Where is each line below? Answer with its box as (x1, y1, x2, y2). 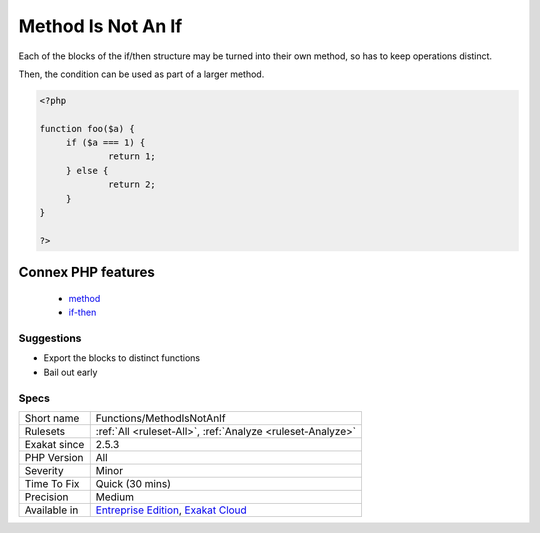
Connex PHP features (18, 264, 155, 281)
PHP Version (24, 450, 84, 464)
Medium (95, 490, 135, 504)
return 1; (108, 151, 157, 162)
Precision (24, 490, 69, 504)
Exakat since (24, 437, 85, 451)
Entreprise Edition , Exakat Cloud (95, 503, 247, 517)
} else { (65, 165, 109, 176)
